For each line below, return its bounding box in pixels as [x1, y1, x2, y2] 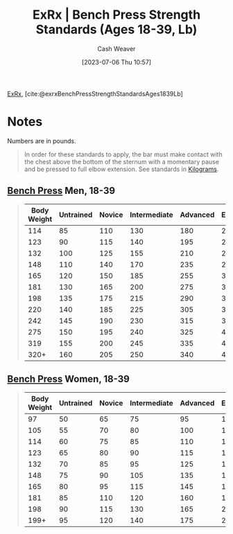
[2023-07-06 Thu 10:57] [82, 57, 151, 66]
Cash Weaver [97, 44, 136, 53]
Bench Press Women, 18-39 [7, 373, 130, 385]
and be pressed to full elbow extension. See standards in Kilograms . [24, 165, 219, 173]
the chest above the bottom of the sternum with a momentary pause [24, 157, 220, 166]
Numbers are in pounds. [7, 136, 76, 145]
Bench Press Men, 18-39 [7, 185, 116, 197]
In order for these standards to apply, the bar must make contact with [24, 150, 223, 159]
